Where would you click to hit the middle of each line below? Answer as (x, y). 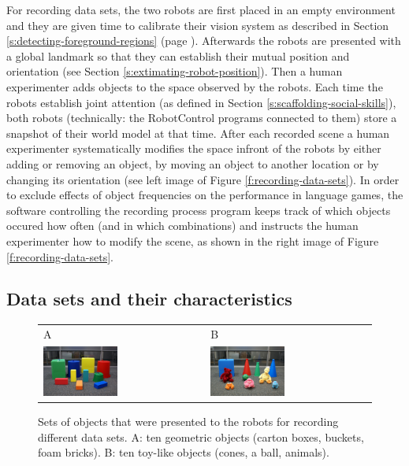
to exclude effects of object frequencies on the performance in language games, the (205, 195)
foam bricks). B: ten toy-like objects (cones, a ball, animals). (184, 452)
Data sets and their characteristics (149, 299)
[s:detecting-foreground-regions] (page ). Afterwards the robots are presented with (204, 41)
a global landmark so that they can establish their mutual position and (178, 55)
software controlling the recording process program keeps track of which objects (199, 210)
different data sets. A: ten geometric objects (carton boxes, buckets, (201, 436)
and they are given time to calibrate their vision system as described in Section (198, 25)
